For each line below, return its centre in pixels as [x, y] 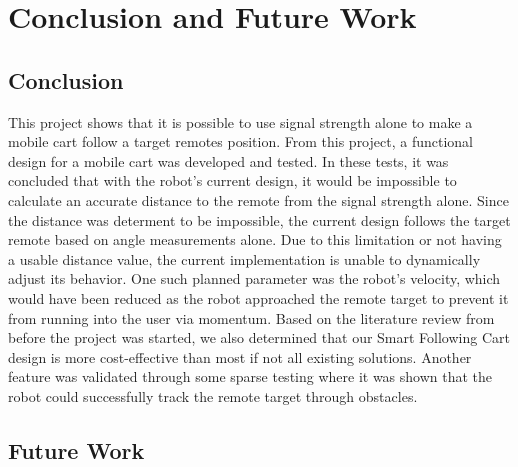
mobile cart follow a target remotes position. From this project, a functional [240, 141]
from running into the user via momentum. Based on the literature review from [251, 317]
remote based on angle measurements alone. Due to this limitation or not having [255, 239]
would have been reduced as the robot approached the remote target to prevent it [258, 297]
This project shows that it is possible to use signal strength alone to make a [240, 121]
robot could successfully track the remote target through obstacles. [213, 395]
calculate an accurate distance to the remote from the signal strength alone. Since [258, 199]
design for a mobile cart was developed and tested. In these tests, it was [228, 160]
